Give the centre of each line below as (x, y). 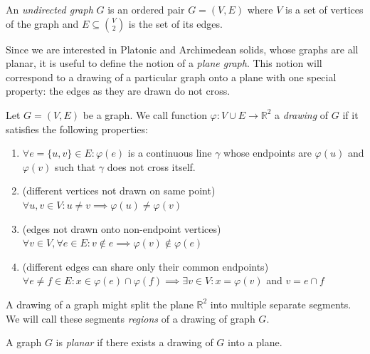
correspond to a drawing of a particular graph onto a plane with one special (171, 77)
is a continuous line (170, 153)
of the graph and (42, 23)
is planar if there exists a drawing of (134, 342)
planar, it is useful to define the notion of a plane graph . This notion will (164, 63)
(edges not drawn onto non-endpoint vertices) (122, 228)
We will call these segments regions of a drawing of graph (131, 318)
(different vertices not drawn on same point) (119, 191)
